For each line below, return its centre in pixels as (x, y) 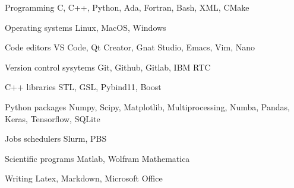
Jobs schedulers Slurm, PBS (56, 138)
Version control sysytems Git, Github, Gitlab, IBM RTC (108, 67)
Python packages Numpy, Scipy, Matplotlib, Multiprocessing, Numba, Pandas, (147, 106)
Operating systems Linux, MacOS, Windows (86, 27)
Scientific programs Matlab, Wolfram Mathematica (97, 158)
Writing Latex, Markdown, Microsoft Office (84, 178)
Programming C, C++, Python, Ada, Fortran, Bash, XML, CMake (127, 7)
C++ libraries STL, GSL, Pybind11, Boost (83, 87)
